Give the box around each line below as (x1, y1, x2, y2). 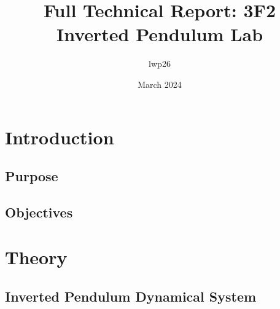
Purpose (5, 166, 58, 186)
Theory (5, 244, 68, 270)
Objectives (5, 202, 73, 221)
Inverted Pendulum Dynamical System (5, 287, 257, 306)
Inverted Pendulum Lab (56, 22, 263, 47)
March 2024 (138, 77, 182, 90)
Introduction (5, 124, 114, 149)
